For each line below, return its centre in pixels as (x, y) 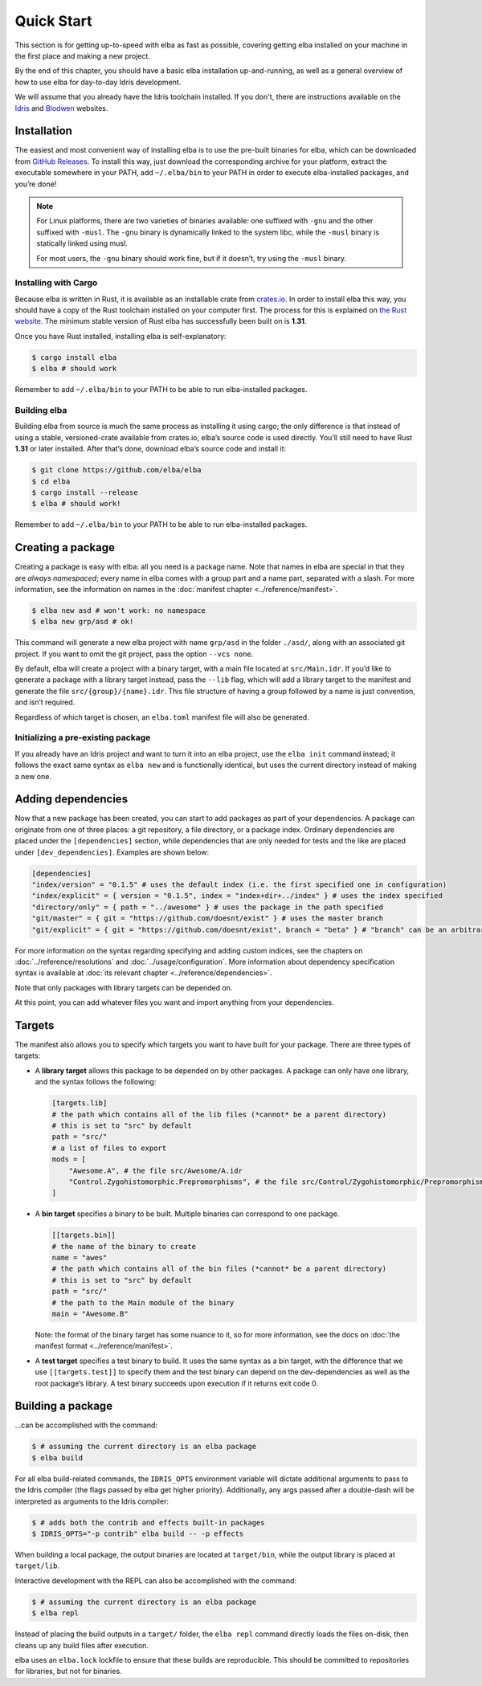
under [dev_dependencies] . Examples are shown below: (112, 852)
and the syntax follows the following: (96, 1082)
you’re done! (36, 184)
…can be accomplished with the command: (86, 1425)
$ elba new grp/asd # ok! (83, 622)
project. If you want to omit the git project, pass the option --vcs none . (134, 654)
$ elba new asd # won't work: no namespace (119, 610)
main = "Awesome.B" (90, 1314)
